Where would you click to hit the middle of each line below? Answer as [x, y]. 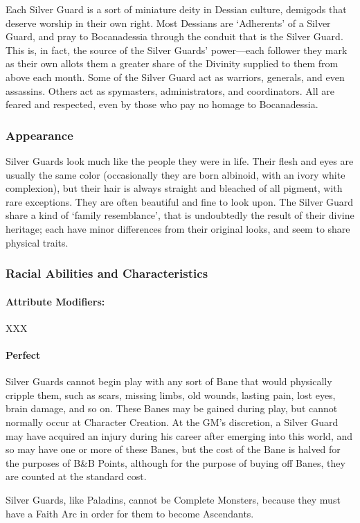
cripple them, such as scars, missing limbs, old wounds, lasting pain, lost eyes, [171, 395]
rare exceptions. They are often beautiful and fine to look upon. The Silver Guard [180, 201]
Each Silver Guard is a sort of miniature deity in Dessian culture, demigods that [176, 9]
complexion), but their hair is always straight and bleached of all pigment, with [174, 188]
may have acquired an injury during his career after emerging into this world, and [179, 435]
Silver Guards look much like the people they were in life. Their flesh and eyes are [180, 160]
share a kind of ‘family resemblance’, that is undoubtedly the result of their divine [180, 215]
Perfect [23, 354]
